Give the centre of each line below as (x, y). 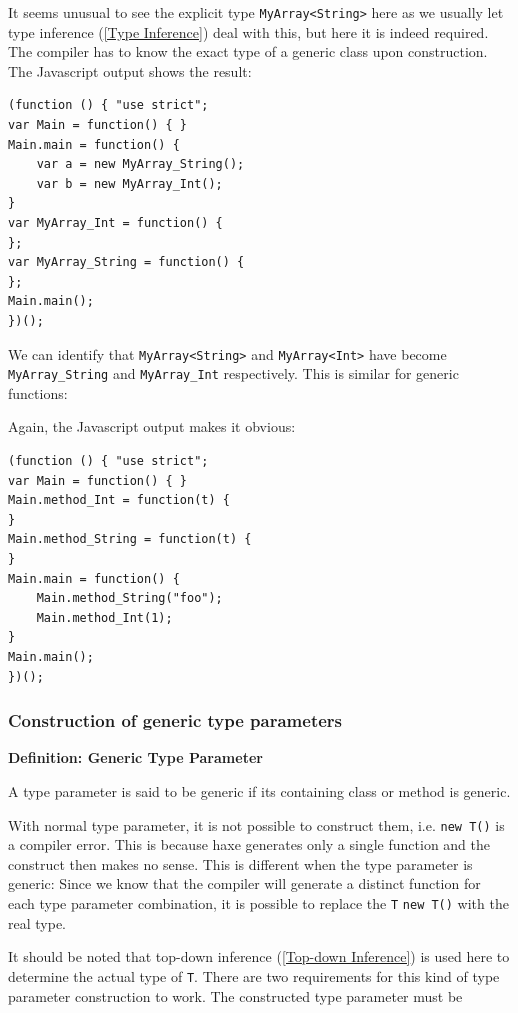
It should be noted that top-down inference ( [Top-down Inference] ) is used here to (259, 956)
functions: (38, 392)
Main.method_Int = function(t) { (119, 500)
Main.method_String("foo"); (129, 598)
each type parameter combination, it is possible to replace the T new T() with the (258, 903)
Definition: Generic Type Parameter (135, 757)
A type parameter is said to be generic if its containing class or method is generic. (259, 791)
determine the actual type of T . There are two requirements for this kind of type (254, 975)
